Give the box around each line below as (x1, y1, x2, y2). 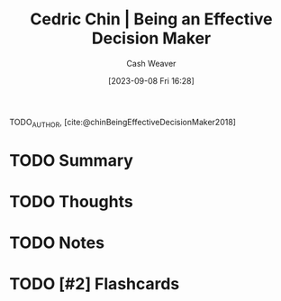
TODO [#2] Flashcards (9, 274, 180, 295)
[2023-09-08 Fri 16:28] (107, 75, 195, 86)
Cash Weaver (126, 58, 177, 68)
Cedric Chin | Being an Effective (30, 9, 273, 30)
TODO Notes (9, 233, 105, 253)
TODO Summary (9, 150, 133, 170)
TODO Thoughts (9, 192, 133, 212)
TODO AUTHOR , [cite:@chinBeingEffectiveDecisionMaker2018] (9, 116, 237, 130)
